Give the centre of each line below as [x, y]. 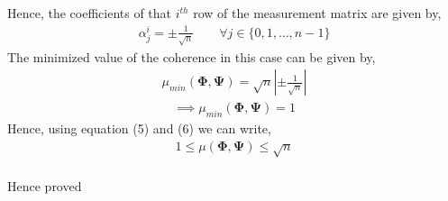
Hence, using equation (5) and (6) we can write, [139, 128]
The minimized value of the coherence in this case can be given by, [192, 56]
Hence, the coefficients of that [90, 13]
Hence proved [45, 186]
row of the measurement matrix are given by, [317, 13]
